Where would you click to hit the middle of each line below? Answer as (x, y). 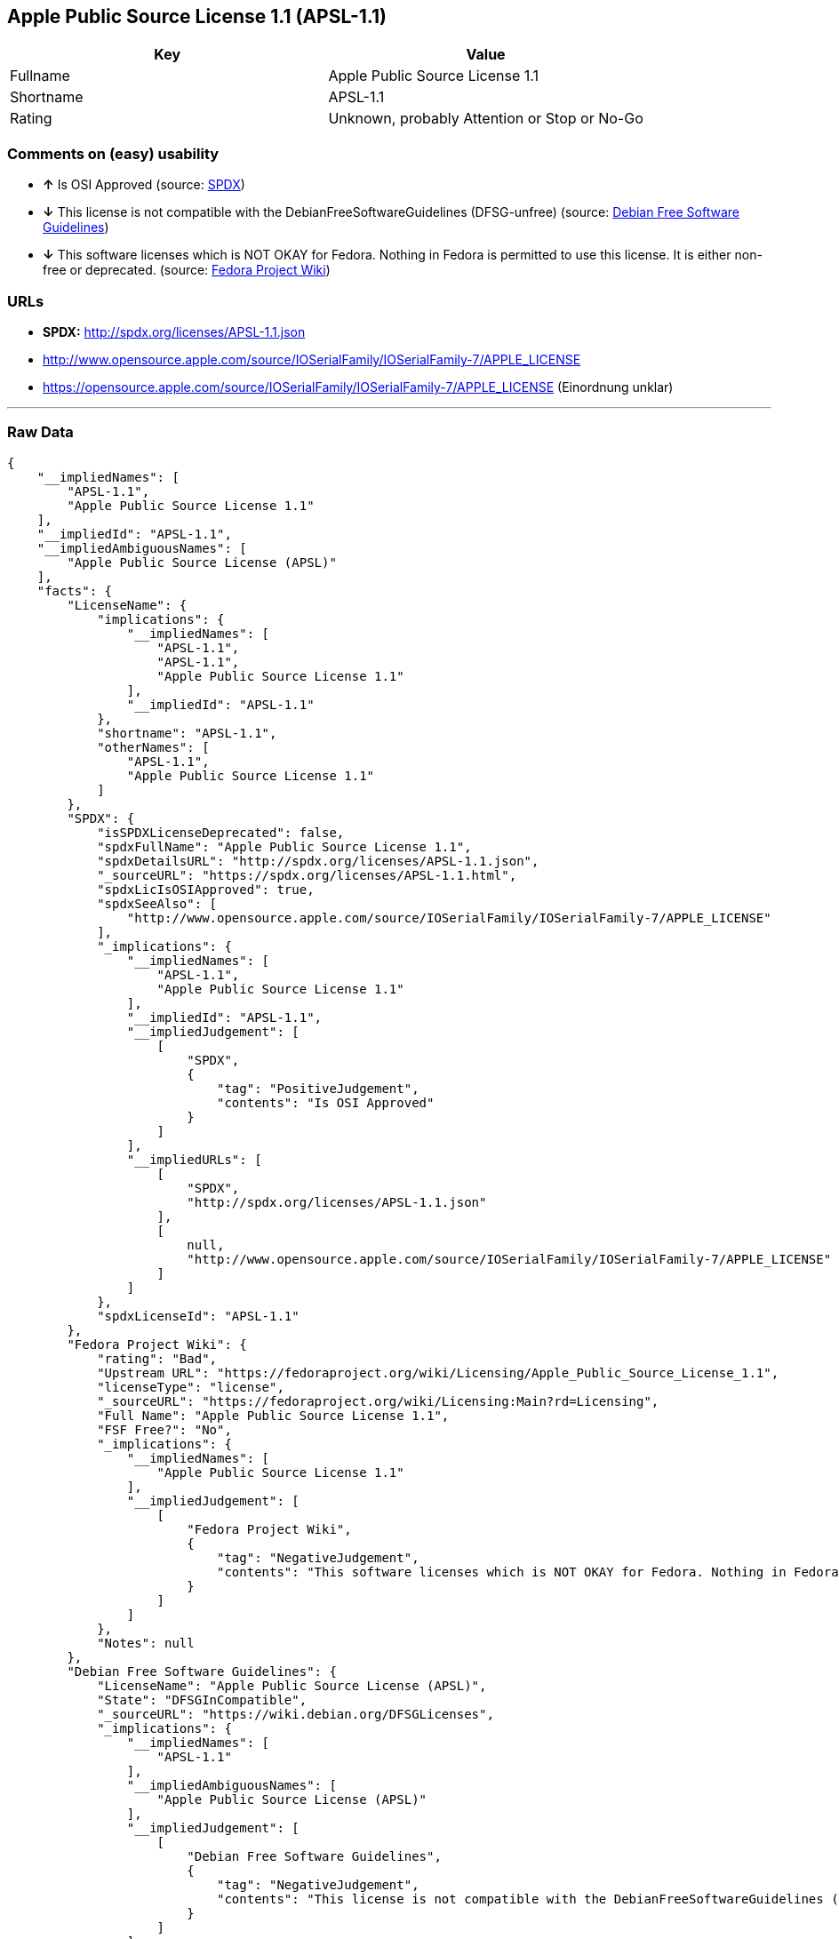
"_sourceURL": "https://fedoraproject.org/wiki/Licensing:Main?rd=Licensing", (378, 1401)
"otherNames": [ (153, 747)
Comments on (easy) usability (113, 153)
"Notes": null (146, 1643)
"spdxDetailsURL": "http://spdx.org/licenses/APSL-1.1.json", (318, 861)
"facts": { (75, 590)
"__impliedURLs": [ (194, 1159)
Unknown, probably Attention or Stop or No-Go (486, 119)
